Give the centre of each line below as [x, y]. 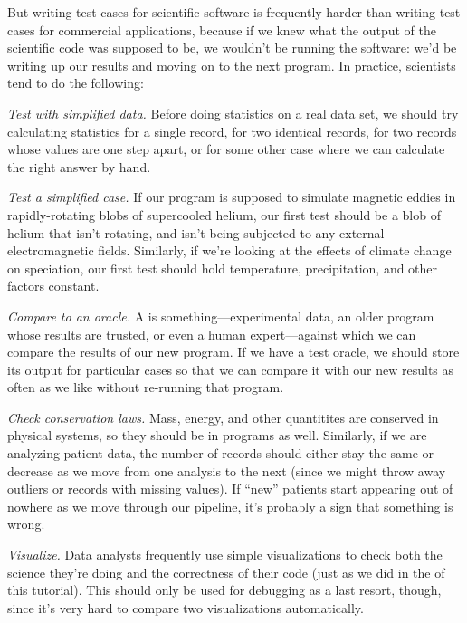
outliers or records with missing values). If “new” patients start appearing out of [230, 489]
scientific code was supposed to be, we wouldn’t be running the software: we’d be [232, 48]
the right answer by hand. [79, 166]
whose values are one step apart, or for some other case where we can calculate [226, 149]
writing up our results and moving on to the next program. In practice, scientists [232, 65]
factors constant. [53, 286]
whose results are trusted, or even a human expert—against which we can [212, 334]
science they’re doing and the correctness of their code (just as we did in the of [226, 572]
